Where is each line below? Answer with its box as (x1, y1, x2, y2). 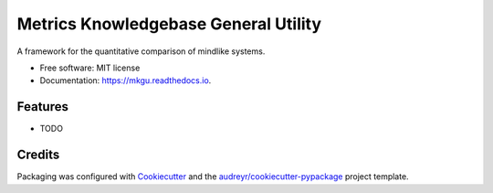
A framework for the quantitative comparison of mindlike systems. (16, 46, 266, 57)
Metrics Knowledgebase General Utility (16, 14, 322, 34)
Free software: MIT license (39, 62, 141, 73)
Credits (16, 147, 60, 163)
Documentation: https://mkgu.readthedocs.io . (39, 75, 212, 86)
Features (16, 99, 68, 114)
